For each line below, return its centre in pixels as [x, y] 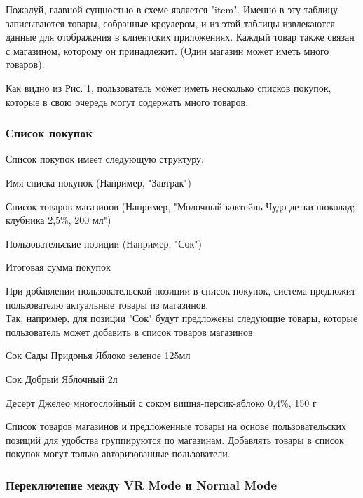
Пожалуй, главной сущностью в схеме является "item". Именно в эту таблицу [172, 9]
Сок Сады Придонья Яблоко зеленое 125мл [98, 355]
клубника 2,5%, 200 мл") [59, 220]
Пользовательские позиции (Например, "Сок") [104, 243]
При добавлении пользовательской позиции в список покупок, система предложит [181, 290]
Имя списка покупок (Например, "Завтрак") [98, 182]
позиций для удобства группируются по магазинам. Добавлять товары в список [175, 439]
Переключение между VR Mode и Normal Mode [142, 484]
